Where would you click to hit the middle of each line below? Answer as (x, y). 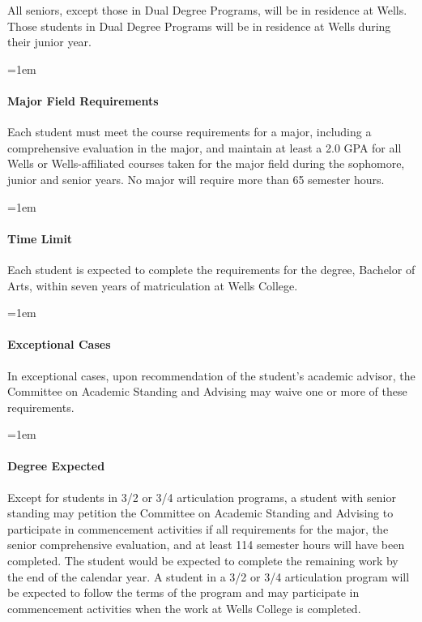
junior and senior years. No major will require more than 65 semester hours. (196, 179)
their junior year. (49, 42)
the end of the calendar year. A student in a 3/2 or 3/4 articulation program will (209, 576)
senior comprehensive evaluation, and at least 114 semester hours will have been (206, 545)
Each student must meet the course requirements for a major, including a (190, 132)
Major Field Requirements (83, 100)
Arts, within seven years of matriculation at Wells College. (153, 285)
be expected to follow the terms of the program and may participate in (183, 592)
